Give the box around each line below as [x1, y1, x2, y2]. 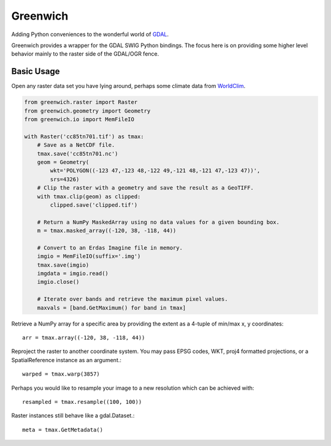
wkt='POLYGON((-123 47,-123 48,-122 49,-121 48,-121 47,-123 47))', [50, 167, 261, 174]
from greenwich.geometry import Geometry [24, 107, 151, 114]
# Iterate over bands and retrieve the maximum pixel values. [37, 295, 228, 303]
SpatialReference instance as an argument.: [11, 356, 122, 363]
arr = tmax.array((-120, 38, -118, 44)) [22, 334, 145, 341]
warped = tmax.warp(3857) [22, 371, 101, 377]
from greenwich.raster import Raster [24, 98, 138, 106]
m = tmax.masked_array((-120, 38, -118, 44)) [37, 227, 177, 234]
